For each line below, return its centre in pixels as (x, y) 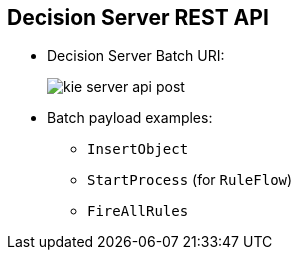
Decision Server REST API (138, 17)
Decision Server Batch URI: (136, 56)
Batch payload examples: (130, 118)
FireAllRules (138, 211)
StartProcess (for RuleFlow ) (190, 180)
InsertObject (138, 149)
